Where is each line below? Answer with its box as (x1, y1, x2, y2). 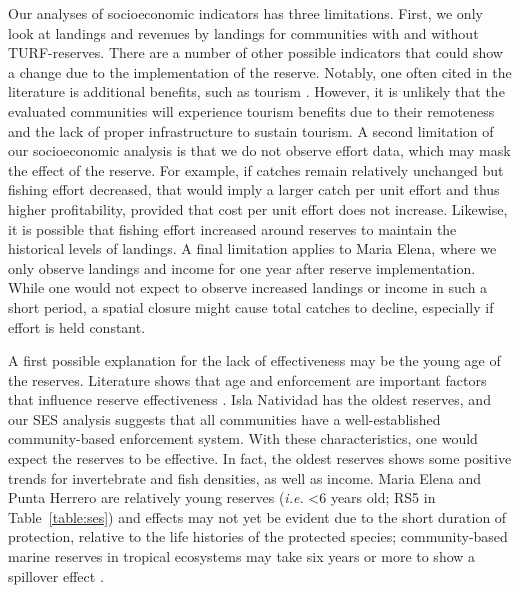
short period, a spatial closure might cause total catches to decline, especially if (8, 296, 494, 317)
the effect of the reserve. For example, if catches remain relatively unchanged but (8, 159, 504, 180)
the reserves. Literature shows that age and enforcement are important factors (8, 369, 487, 390)
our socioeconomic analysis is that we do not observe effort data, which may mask (8, 140, 511, 161)
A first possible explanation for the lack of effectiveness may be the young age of (8, 350, 501, 371)
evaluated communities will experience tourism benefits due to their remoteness (8, 100, 495, 121)
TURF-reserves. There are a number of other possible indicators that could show (8, 42, 503, 63)
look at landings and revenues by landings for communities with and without (8, 22, 479, 43)
